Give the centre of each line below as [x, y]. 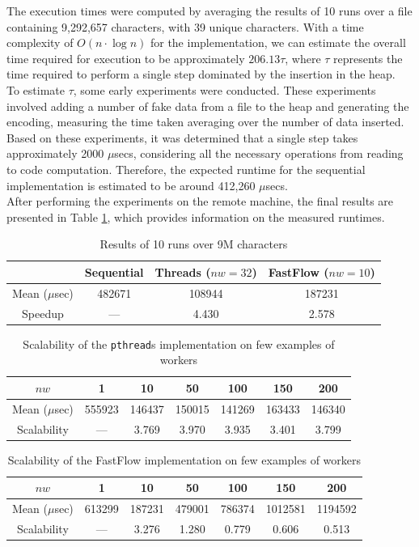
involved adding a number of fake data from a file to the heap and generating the [208, 106]
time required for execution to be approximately [126, 58]
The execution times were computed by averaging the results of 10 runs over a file [209, 11]
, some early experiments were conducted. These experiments [224, 89]
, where [303, 58]
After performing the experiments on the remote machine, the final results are [200, 201]
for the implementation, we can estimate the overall [278, 42]
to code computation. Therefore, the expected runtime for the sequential [186, 169]
